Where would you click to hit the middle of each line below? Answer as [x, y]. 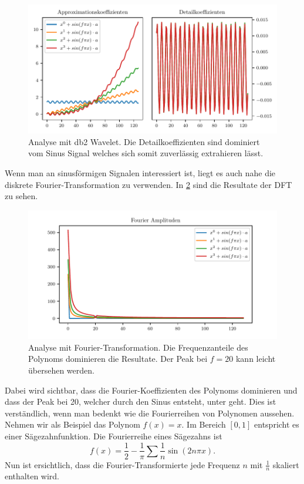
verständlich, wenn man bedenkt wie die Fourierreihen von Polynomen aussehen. [150, 413]
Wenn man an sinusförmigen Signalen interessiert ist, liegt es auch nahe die [140, 173]
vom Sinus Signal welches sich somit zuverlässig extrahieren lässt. [146, 153]
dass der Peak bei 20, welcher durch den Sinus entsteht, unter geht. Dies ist [141, 401]
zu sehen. [21, 196]
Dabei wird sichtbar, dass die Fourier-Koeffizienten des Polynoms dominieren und [151, 390]
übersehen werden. [61, 370]
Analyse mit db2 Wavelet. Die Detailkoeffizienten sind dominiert [144, 141]
